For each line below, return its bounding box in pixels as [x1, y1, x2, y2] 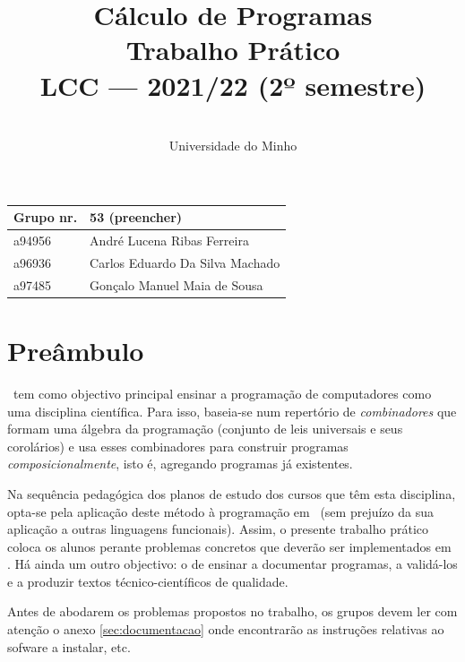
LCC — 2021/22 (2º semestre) [39, 66, 426, 103]
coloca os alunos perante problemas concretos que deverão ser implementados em [7, 537, 452, 555]
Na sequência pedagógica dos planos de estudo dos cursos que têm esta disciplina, [7, 484, 456, 503]
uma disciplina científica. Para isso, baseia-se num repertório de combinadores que [7, 401, 457, 420]
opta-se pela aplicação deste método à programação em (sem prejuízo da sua [7, 502, 434, 520]
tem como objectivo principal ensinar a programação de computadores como [13, 383, 432, 402]
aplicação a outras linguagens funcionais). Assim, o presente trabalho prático [7, 520, 429, 538]
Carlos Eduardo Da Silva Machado [90, 253, 280, 271]
